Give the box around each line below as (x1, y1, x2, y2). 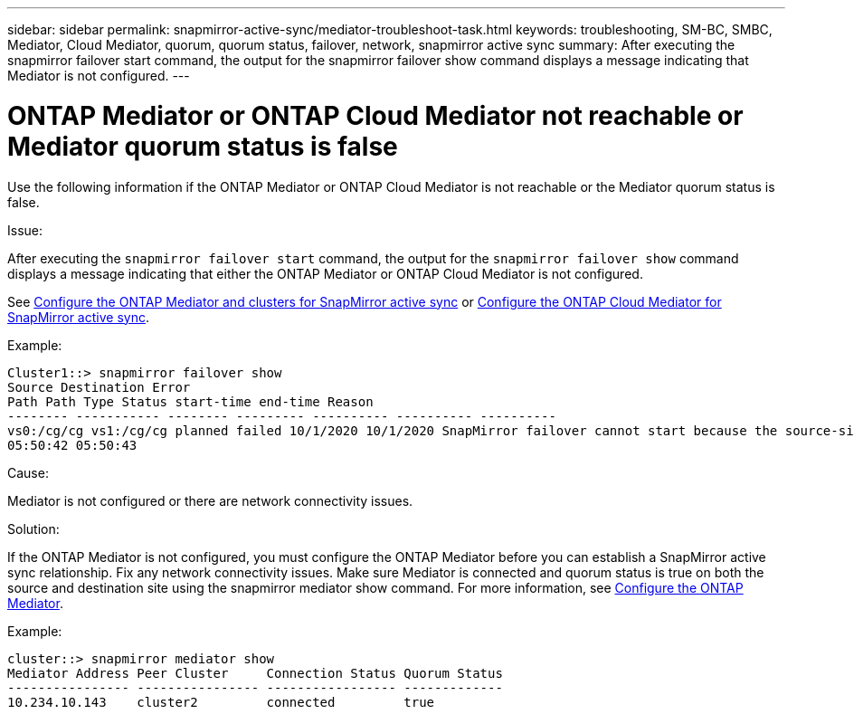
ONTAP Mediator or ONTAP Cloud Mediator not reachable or (7, 100, 744, 131)
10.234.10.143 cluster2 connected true (7, 694, 435, 709)
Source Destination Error (7, 379, 191, 395)
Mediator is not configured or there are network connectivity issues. (7, 492, 413, 509)
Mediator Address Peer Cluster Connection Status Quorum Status (7, 665, 503, 681)
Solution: (7, 520, 60, 537)
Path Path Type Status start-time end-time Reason (7, 394, 374, 409)
